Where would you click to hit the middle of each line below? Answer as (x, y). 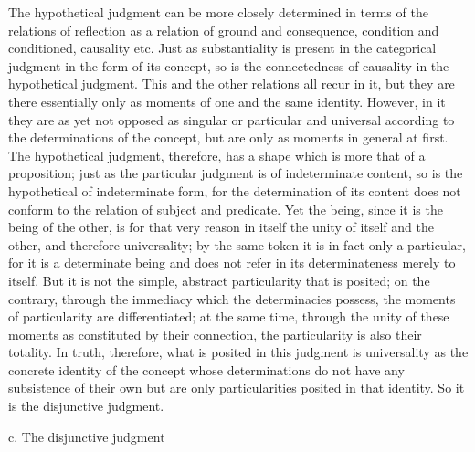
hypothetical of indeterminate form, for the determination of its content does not (235, 190)
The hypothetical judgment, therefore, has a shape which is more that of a (217, 155)
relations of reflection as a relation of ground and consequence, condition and (224, 30)
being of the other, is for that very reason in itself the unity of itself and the (221, 227)
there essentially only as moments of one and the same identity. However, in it (227, 101)
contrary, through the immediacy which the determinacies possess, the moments (232, 298)
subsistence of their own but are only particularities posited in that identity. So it (237, 388)
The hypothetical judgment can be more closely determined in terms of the (218, 12)
